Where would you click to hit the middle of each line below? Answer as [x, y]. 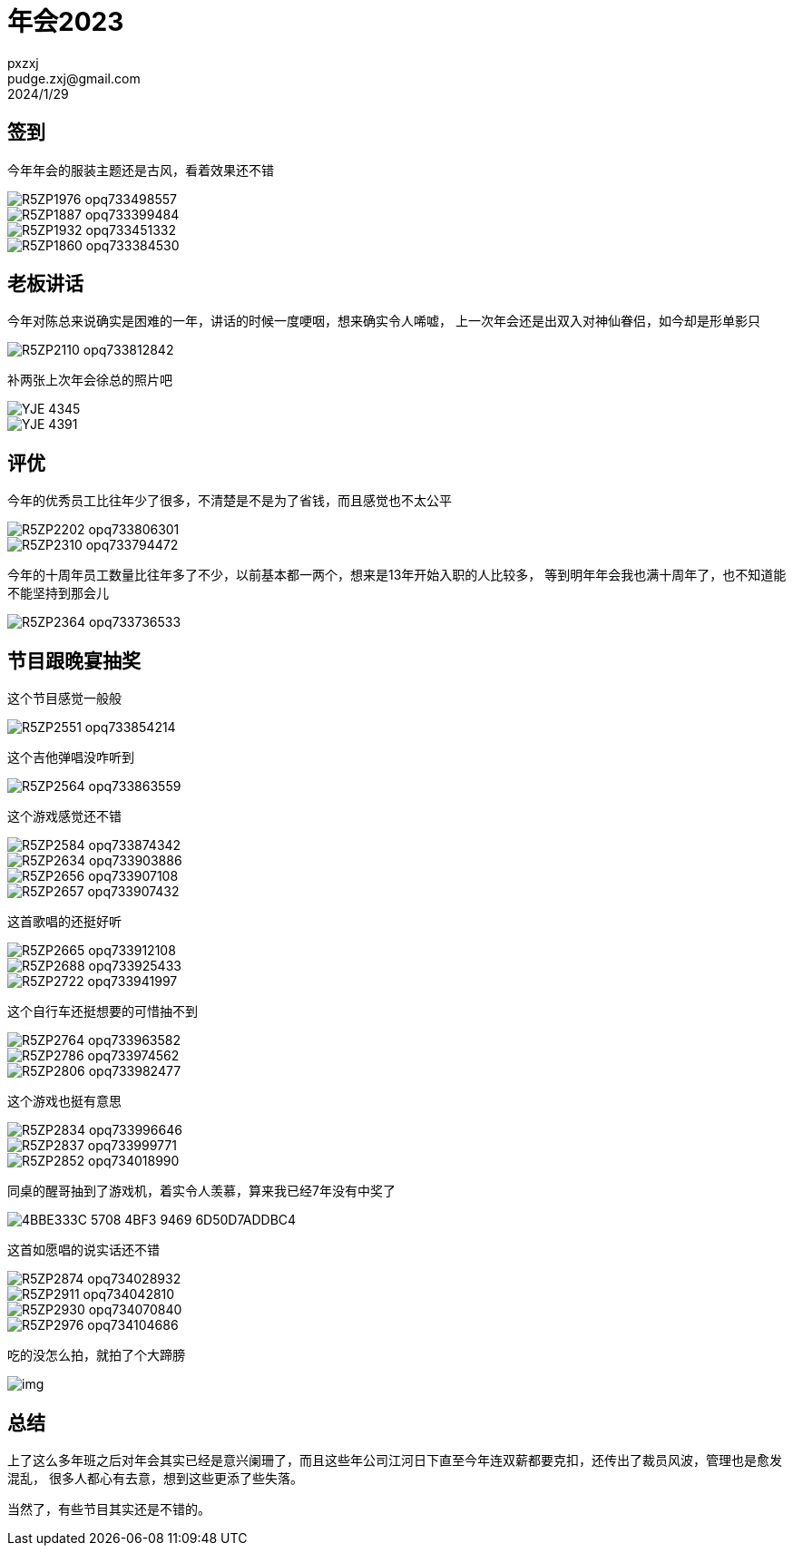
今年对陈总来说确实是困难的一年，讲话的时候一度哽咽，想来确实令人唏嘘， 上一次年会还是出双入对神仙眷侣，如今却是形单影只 [384, 321]
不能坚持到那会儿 [58, 593]
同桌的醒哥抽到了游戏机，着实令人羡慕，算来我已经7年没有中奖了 [201, 1191]
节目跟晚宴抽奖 [74, 660]
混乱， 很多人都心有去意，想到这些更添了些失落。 [155, 1478]
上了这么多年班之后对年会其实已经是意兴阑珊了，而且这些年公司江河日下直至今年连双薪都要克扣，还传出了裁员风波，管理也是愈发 [395, 1460]
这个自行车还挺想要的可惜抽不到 [103, 1011]
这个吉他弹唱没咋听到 [71, 757]
